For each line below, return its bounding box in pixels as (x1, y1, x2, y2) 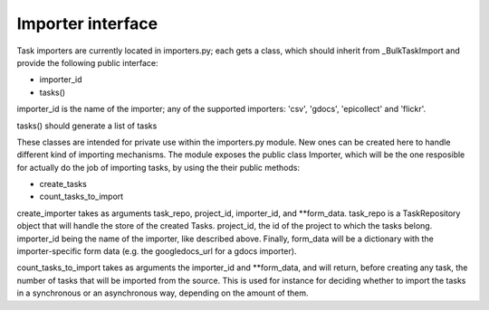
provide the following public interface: (16, 57, 158, 68)
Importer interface (16, 14, 158, 33)
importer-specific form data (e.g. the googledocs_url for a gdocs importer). (16, 246, 297, 257)
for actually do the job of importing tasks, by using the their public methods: (16, 162, 301, 173)
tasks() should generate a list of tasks (16, 120, 158, 131)
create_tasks (39, 179, 88, 190)
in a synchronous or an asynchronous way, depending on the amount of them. (16, 287, 309, 298)
